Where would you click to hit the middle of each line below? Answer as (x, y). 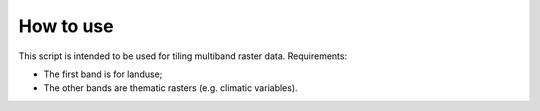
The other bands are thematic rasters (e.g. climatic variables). (171, 88)
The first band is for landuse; (103, 74)
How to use (66, 26)
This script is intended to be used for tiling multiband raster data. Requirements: (183, 56)
